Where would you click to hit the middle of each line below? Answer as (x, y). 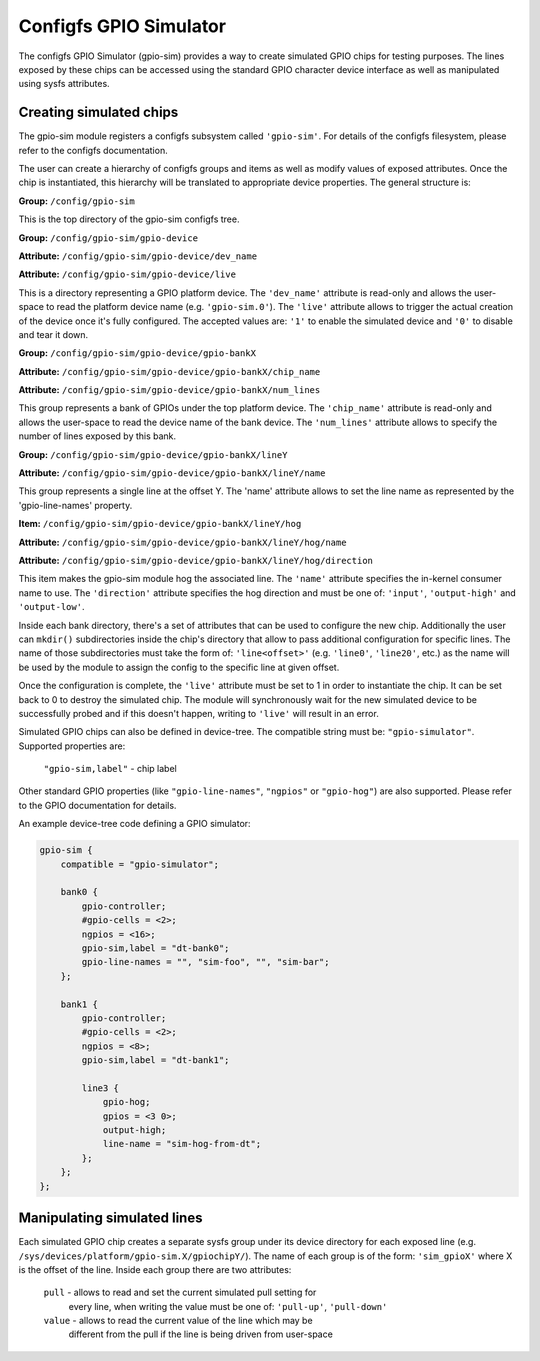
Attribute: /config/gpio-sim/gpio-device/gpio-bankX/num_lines (169, 390)
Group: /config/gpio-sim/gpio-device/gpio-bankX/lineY (153, 454)
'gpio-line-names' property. (75, 505)
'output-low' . (51, 607)
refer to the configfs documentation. (93, 150)
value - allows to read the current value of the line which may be (178, 1321)
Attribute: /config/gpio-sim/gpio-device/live (127, 274)
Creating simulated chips (98, 112)
